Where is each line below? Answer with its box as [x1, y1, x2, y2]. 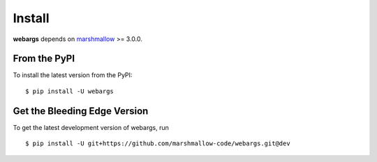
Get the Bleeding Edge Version [13, 105, 149, 117]
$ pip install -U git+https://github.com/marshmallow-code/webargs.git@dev [25, 140, 290, 147]
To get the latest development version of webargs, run [13, 123, 169, 131]
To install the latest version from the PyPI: [13, 71, 133, 79]
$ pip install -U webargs [25, 87, 114, 95]
